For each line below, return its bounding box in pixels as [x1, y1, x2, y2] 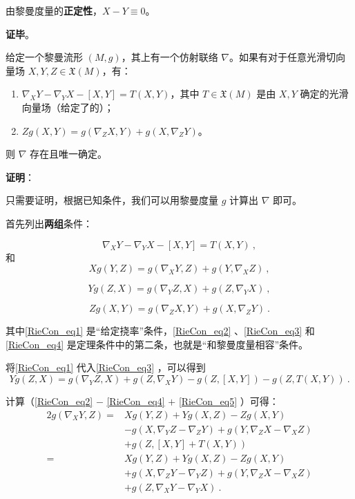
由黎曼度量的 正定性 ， [6, 3, 102, 17]
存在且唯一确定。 [30, 147, 108, 161]
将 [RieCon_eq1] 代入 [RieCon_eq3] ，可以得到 [6, 360, 206, 375]
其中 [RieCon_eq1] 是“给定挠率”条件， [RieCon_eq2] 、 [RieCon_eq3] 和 [6, 323, 315, 338]
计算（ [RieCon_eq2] [6, 393, 93, 408]
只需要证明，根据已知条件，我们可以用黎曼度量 [6, 193, 218, 207]
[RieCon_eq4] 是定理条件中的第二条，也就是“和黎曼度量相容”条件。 [6, 337, 309, 351]
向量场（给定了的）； [21, 100, 114, 114]
